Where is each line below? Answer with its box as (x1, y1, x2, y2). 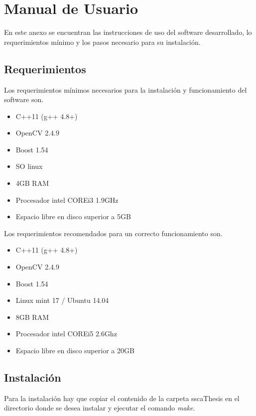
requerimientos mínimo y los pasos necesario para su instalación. (4, 36, 201, 47)
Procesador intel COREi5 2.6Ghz (15, 328, 117, 339)
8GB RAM (15, 311, 49, 322)
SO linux (15, 161, 43, 171)
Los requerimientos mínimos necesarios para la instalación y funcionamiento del (4, 84, 247, 95)
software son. (4, 94, 44, 105)
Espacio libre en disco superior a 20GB (15, 345, 134, 356)
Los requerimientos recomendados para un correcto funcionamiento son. (4, 228, 223, 238)
